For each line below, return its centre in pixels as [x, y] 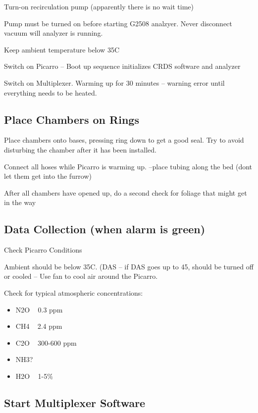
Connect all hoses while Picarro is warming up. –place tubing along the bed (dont [128, 166]
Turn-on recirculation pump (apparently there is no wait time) [99, 6]
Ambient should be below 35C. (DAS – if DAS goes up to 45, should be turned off [129, 266]
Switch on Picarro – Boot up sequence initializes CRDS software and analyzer [122, 66]
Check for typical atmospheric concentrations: [74, 292]
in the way [20, 202]
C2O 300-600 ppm [46, 342]
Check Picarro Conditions [43, 250]
